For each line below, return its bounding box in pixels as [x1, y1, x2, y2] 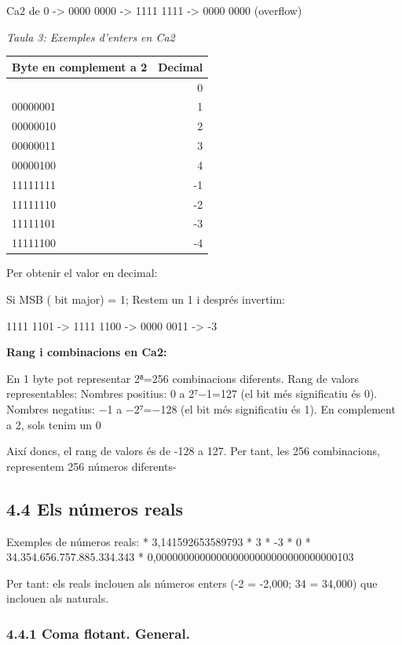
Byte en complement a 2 [12, 58, 148, 75]
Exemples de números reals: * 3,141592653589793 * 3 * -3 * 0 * [6, 533, 311, 549]
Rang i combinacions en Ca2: [6, 344, 167, 360]
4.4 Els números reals [6, 496, 183, 520]
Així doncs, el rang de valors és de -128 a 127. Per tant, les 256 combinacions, [6, 443, 380, 459]
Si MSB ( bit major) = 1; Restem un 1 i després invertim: [6, 290, 285, 307]
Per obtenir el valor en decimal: [6, 264, 158, 281]
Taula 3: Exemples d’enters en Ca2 [6, 28, 175, 45]
